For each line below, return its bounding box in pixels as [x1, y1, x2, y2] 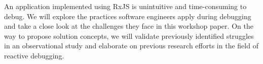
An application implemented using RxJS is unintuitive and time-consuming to [4, 1, 247, 11]
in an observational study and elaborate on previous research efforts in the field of [4, 40, 258, 51]
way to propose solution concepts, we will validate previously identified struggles [4, 30, 254, 41]
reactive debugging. [4, 50, 64, 60]
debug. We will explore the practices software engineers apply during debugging [4, 11, 251, 21]
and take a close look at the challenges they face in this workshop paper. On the [4, 21, 253, 31]
